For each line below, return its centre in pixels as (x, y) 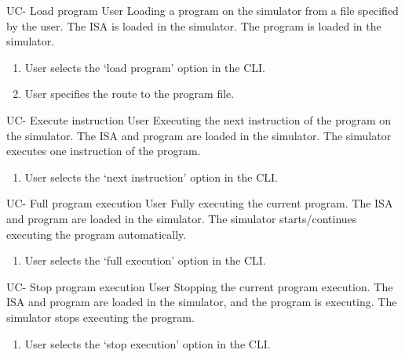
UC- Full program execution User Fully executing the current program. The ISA (200, 203)
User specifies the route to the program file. (130, 94)
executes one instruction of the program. (104, 151)
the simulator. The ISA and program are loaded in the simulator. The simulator (199, 135)
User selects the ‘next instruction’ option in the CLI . (151, 177)
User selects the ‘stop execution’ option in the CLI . (148, 343)
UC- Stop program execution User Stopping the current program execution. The (200, 286)
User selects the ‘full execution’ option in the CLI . (145, 260)
